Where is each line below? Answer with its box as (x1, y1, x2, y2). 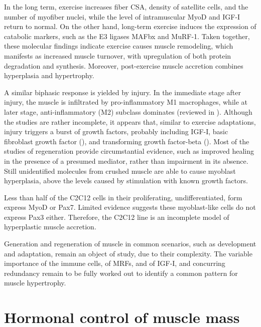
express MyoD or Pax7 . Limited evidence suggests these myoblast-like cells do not (4, 202, 256, 212)
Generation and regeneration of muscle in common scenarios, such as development (4, 238, 256, 249)
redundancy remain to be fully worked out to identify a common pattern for (4, 267, 238, 278)
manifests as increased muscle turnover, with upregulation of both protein (4, 50, 231, 61)
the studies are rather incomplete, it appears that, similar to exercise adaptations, (4, 116, 256, 127)
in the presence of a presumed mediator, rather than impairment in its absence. (4, 155, 248, 166)
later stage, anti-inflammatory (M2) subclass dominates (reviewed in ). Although (4, 106, 252, 117)
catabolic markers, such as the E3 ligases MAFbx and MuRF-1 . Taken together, (4, 31, 250, 41)
